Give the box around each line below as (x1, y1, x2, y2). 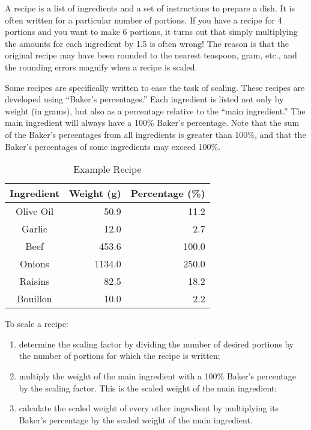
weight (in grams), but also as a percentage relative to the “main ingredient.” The (5, 104, 306, 117)
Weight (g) (69, 186, 121, 201)
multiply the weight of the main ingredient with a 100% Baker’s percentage (19, 369, 296, 382)
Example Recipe (73, 162, 142, 176)
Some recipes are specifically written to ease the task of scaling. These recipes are (5, 81, 305, 93)
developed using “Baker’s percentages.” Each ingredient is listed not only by (5, 93, 284, 105)
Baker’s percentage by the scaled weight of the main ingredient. (19, 413, 253, 426)
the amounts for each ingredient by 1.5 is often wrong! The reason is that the (5, 37, 289, 49)
